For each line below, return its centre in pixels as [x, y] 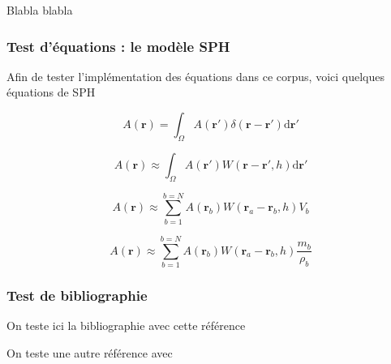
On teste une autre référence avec [90, 352]
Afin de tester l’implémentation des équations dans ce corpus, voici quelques [196, 76]
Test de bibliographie [77, 295]
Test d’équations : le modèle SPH [118, 46]
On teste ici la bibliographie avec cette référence [126, 325]
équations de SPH [51, 92]
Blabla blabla [40, 10]
